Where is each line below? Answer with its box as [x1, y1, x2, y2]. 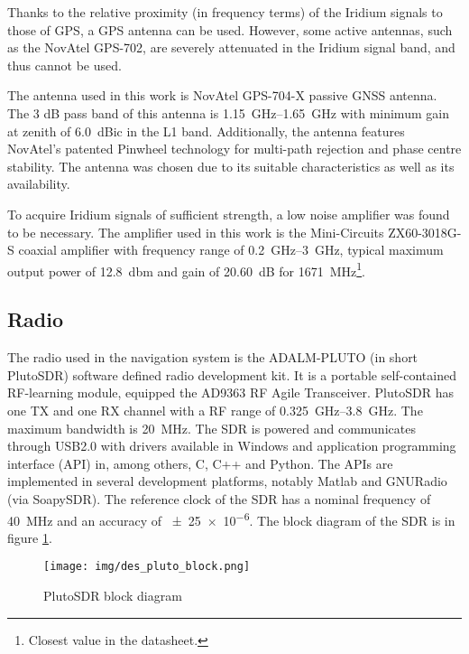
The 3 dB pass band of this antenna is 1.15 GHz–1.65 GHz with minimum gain [7, 103, 449, 122]
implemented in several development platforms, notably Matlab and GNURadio [7, 472, 447, 490]
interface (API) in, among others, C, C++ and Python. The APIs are [7, 453, 393, 472]
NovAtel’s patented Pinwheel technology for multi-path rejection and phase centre [7, 139, 462, 158]
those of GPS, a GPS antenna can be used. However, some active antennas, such [7, 20, 453, 39]
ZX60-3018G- [388, 222, 462, 241]
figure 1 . [7, 528, 52, 547]
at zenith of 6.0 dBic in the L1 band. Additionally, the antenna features [7, 121, 405, 140]
